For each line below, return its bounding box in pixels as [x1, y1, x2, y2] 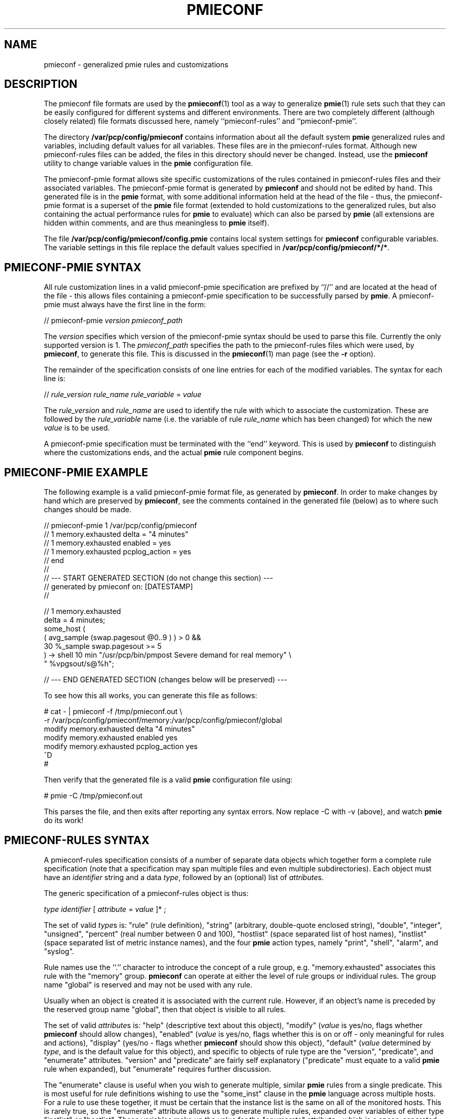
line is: [44, 374, 66, 383]
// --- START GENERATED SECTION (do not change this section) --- [44, 573, 273, 583]
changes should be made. [44, 505, 132, 514]
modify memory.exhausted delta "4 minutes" [44, 724, 195, 734]
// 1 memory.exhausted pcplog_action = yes [44, 547, 192, 556]
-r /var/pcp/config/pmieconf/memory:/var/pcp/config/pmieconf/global [44, 716, 282, 725]
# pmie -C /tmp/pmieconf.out [44, 791, 143, 800]
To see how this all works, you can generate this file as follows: [44, 691, 257, 700]
